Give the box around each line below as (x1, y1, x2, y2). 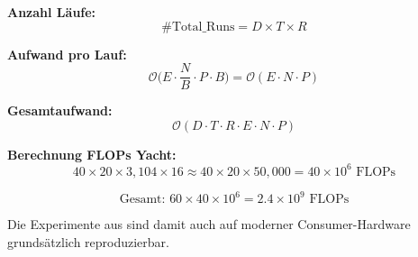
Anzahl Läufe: (7, 3, 96, 21)
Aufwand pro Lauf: (7, 44, 127, 63)
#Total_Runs (161, 20, 235, 33)
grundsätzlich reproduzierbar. (7, 233, 169, 252)
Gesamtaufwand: (7, 101, 113, 120)
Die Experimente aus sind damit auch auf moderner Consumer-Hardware (7, 215, 411, 234)
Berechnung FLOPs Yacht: (7, 144, 177, 163)
